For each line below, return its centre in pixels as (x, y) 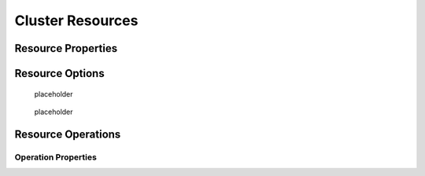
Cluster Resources (76, 20)
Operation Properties (56, 157)
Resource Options (60, 73)
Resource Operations (68, 134)
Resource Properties (66, 48)
